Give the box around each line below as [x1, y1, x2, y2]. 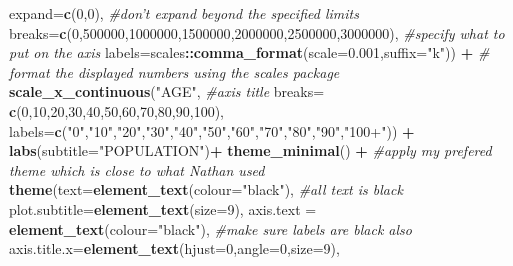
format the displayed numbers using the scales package [9, 61, 340, 82]
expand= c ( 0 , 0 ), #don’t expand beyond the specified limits [9, 3, 359, 23]
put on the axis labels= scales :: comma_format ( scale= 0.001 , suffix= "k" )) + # [9, 42, 490, 63]
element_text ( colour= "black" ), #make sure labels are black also [9, 218, 412, 239]
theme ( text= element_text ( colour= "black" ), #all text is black [9, 179, 403, 200]
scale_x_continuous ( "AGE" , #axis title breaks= [9, 81, 325, 102]
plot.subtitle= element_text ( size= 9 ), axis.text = [9, 198, 317, 219]
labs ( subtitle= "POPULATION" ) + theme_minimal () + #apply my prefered [9, 140, 492, 161]
